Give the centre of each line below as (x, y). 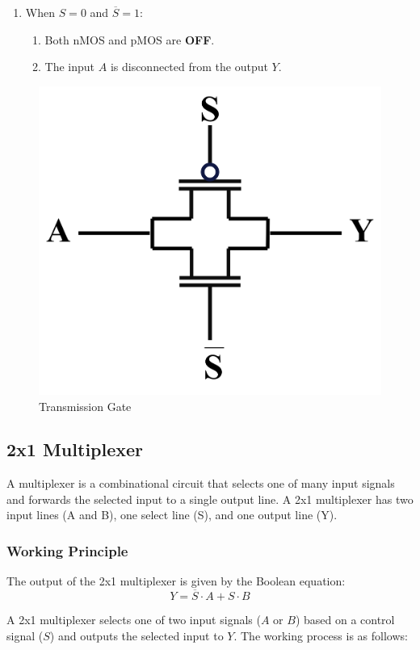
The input (70, 67)
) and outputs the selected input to (136, 635)
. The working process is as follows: (321, 635)
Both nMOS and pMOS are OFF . (130, 39)
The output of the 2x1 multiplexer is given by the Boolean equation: (176, 581)
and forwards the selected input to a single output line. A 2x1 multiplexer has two (210, 499)
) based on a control (345, 620)
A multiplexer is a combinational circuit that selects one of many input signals (201, 483)
